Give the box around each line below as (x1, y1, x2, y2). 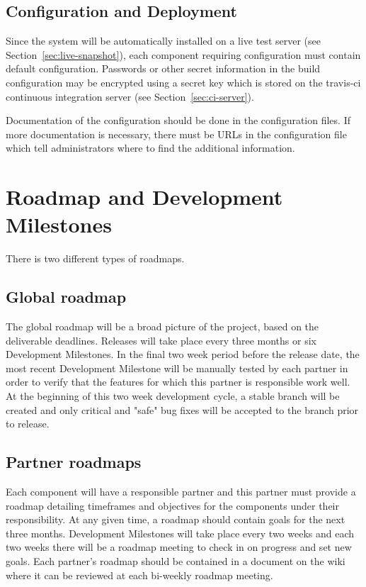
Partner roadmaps (6, 451, 142, 473)
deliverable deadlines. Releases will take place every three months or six (6, 332, 316, 347)
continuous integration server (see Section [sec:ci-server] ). (6, 89, 254, 104)
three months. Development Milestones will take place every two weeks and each (6, 525, 355, 540)
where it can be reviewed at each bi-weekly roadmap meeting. (6, 567, 273, 582)
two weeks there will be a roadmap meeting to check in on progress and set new (6, 540, 352, 554)
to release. (6, 416, 50, 431)
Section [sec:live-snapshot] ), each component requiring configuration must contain (6, 47, 361, 62)
